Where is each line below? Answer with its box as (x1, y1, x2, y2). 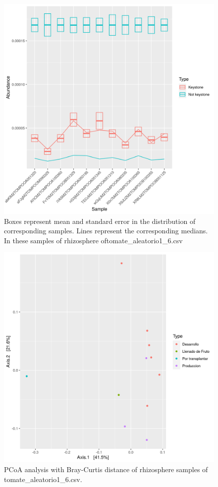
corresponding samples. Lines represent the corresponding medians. (4, 225, 208, 236)
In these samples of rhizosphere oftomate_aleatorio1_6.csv (4, 235, 183, 245)
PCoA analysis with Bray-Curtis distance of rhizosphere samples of (4, 464, 208, 474)
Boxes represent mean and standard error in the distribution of (4, 216, 196, 226)
